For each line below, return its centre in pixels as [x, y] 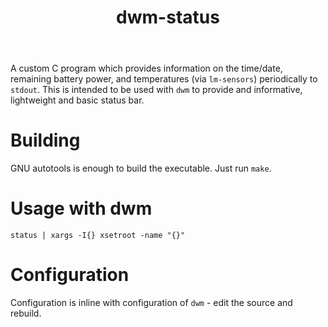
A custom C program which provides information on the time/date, [146, 68]
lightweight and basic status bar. [77, 100]
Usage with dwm [81, 208]
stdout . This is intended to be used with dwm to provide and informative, [156, 90]
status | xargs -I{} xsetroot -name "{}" [98, 236]
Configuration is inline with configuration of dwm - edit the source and [151, 302]
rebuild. [26, 313]
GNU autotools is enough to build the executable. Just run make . [141, 168]
